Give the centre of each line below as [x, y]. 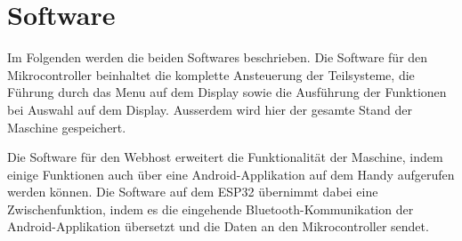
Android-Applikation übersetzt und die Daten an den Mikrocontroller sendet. [218, 226]
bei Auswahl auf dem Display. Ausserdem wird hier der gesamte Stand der [210, 109]
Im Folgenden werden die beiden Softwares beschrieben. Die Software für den [218, 57]
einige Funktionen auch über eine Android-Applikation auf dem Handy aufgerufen [231, 174]
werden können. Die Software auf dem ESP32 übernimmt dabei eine [193, 192]
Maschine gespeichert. [67, 127]
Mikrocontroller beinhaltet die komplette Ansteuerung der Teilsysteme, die [211, 74]
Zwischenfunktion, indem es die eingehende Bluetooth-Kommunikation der [211, 209]
